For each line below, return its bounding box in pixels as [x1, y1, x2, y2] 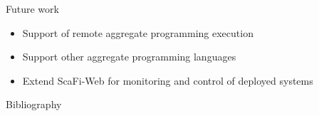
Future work [6, 1, 59, 16]
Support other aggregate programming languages [22, 49, 236, 64]
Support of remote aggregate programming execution [22, 25, 253, 40]
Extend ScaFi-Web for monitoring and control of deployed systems [22, 73, 313, 88]
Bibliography [6, 97, 62, 112]
